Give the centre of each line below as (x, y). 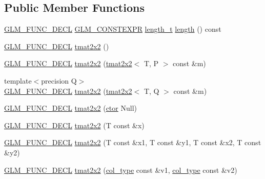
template (18, 80)
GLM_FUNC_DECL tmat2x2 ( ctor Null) (70, 108)
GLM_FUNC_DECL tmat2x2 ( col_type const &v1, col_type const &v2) (121, 170)
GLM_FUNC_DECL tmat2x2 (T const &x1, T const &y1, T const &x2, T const (133, 142)
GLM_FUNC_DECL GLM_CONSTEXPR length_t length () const (113, 29)
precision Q (59, 80)
